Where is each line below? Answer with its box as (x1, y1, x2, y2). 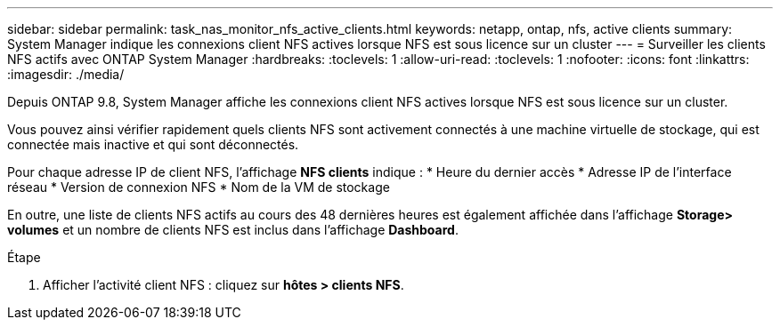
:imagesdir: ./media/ (7, 67, 125, 82)
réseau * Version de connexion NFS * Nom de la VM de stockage (7, 179, 390, 195)
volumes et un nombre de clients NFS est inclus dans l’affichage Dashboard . (7, 222, 459, 237)
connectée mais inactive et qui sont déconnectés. (7, 137, 299, 152)
